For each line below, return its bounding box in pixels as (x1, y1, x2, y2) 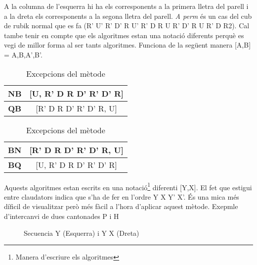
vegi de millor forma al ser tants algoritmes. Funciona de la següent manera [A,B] (4, 40, 251, 50)
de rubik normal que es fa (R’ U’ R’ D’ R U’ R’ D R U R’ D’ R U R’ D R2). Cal (4, 20, 250, 31)
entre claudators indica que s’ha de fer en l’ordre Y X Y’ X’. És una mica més (4, 191, 239, 202)
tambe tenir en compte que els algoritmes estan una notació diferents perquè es (4, 30, 244, 40)
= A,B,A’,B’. (4, 49, 43, 59)
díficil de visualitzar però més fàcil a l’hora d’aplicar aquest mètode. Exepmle (4, 201, 238, 212)
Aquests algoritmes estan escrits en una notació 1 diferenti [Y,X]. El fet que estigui (4, 180, 252, 192)
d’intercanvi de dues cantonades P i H (4, 211, 119, 221)
